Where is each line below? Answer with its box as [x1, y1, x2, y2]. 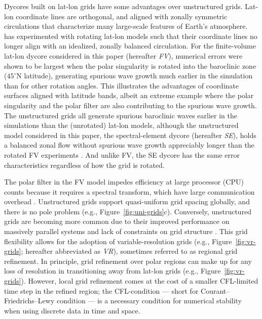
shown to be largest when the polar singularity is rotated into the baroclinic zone [4, 60, 256, 71]
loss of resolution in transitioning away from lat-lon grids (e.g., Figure [4, 265, 221, 276]
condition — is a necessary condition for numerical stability [56, 295, 242, 306]
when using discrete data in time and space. [4, 305, 140, 315]
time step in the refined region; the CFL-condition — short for [4, 285, 199, 296]
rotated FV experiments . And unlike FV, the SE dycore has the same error [4, 149, 240, 160]
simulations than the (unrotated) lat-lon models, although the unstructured [4, 120, 239, 130]
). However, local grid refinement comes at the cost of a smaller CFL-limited [21, 276, 258, 286]
